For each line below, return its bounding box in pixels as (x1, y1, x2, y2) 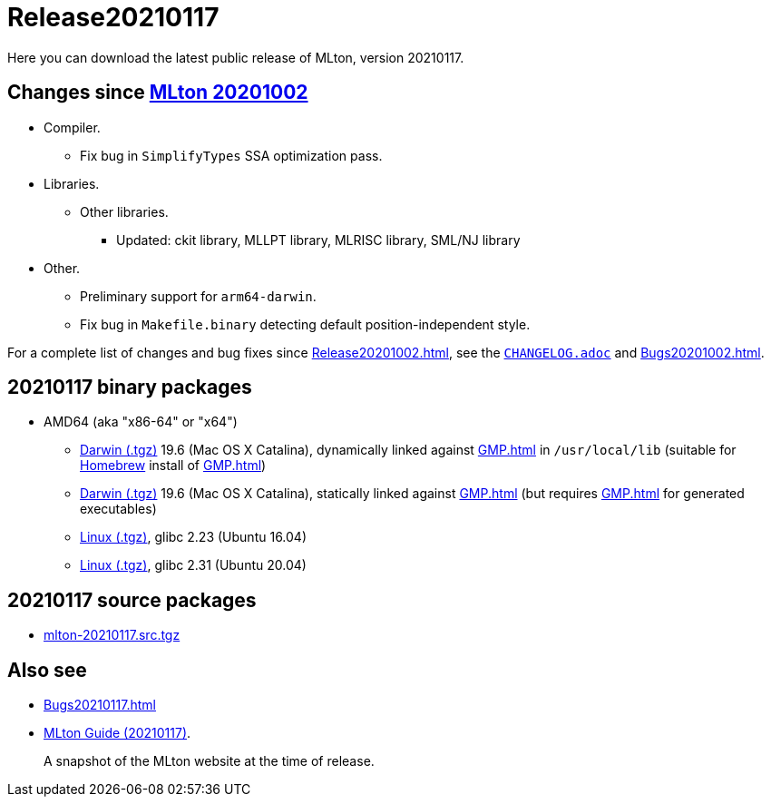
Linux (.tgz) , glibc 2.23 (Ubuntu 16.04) (80, 529, 307, 545)
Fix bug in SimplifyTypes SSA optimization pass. (80, 147, 383, 163)
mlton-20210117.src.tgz (44, 627, 181, 643)
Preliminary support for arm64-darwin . (80, 288, 317, 304)
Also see (7, 658, 87, 681)
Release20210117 (7, 2, 220, 33)
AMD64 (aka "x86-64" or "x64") (44, 414, 238, 430)
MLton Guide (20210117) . (44, 725, 191, 741)
